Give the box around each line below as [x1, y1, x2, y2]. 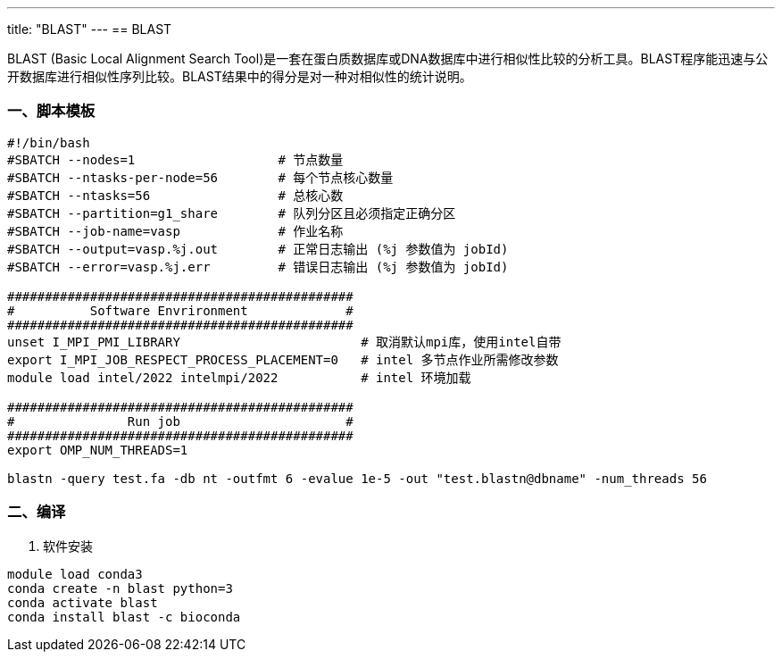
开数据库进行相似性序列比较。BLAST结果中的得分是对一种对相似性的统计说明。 [7, 69, 472, 84]
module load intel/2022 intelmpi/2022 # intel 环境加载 [7, 370, 471, 385]
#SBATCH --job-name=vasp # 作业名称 [7, 223, 344, 238]
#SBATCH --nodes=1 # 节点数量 [7, 152, 344, 167]
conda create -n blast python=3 [7, 580, 233, 596]
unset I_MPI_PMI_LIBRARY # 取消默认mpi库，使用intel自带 [7, 334, 562, 349]
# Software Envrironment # [7, 303, 354, 318]
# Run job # [7, 413, 354, 429]
